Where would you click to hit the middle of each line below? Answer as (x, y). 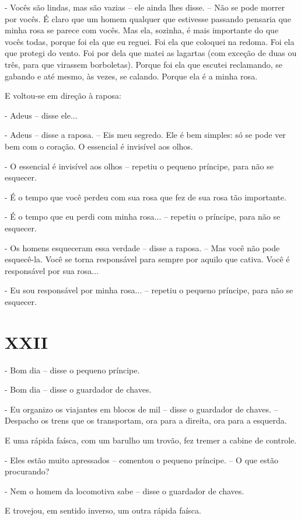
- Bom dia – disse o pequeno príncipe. (72, 370)
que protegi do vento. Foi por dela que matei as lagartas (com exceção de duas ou (151, 53)
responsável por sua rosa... (52, 270)
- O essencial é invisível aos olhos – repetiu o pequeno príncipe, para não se (139, 166)
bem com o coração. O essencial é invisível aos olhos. (99, 146)
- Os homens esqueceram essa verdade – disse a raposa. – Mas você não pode (142, 247)
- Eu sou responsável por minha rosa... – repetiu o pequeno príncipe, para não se (149, 290)
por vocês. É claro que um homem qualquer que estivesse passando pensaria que (148, 18)
